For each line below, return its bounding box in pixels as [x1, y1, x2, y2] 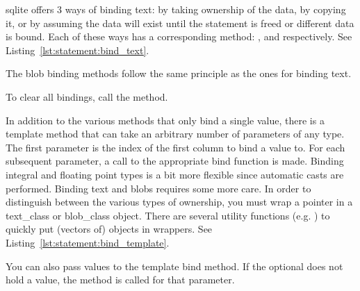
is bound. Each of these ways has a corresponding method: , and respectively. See [6, 29, 352, 44]
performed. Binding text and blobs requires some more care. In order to [6, 181, 311, 195]
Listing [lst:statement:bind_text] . [6, 42, 149, 57]
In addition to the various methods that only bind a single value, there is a [6, 113, 325, 127]
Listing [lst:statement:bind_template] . [6, 235, 170, 249]
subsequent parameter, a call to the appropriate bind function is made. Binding [6, 153, 344, 168]
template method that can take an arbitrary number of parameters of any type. [6, 126, 345, 141]
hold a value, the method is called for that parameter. [6, 272, 235, 287]
